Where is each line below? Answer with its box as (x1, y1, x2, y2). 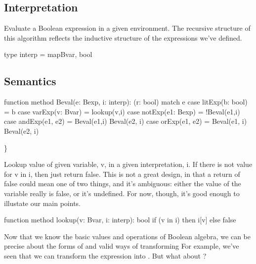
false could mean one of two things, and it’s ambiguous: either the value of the (4, 178, 241, 189)
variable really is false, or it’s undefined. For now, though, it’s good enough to (4, 188, 240, 198)
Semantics (4, 73, 56, 89)
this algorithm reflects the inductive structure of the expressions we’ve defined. (4, 32, 242, 43)
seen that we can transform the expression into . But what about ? (4, 250, 207, 261)
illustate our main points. (4, 198, 81, 208)
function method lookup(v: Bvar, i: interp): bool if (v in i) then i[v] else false (4, 214, 236, 225)
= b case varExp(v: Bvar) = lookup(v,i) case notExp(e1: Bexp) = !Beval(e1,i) (4, 106, 240, 116)
